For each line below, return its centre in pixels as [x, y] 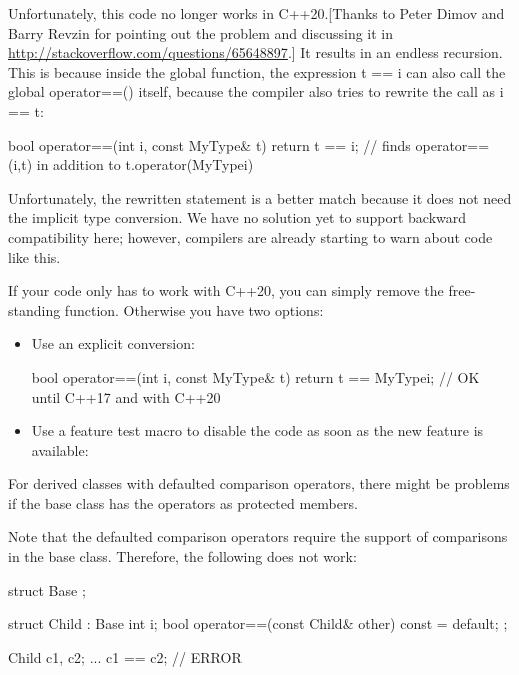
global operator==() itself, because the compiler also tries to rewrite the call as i [256, 91]
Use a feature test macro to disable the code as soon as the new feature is [257, 430]
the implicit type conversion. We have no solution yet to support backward [237, 217]
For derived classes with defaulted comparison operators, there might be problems [259, 483]
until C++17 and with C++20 [126, 396]
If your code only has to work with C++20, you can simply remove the [226, 290]
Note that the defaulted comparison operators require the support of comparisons [258, 536]
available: [60, 449]
